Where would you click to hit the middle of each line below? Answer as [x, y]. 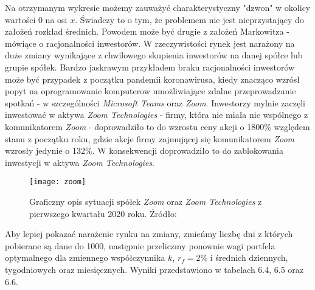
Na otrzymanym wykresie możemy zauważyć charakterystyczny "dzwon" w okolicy [158, 7]
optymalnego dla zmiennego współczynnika [85, 257]
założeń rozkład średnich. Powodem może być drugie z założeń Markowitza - [147, 31]
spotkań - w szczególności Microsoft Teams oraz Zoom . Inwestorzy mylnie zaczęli [155, 102]
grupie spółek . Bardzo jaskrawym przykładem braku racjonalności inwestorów [150, 67]
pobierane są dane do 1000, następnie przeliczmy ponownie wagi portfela [140, 245]
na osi [56, 19]
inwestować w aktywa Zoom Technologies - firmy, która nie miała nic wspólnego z [157, 115]
